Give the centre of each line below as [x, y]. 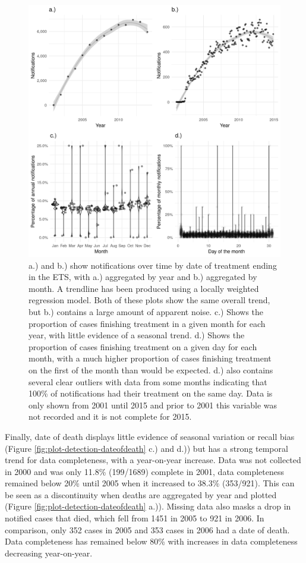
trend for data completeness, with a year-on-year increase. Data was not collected [153, 460]
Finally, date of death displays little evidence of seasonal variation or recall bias [150, 436]
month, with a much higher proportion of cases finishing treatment [150, 358]
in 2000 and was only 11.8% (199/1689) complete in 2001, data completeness [144, 471]
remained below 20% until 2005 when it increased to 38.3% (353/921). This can [150, 483]
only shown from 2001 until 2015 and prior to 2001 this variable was [153, 405]
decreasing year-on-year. [49, 553]
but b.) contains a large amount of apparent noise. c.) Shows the [146, 311]
